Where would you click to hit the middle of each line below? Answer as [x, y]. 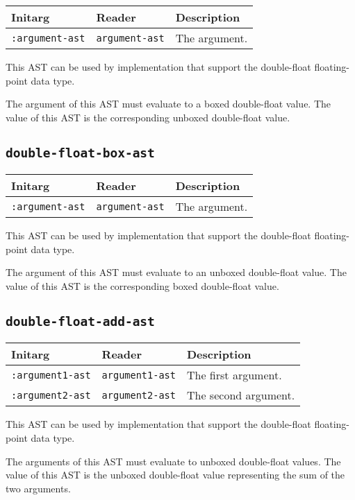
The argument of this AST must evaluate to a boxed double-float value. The [168, 104]
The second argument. [241, 395]
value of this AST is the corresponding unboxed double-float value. [148, 117]
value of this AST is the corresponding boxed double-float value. [142, 285]
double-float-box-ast [80, 153]
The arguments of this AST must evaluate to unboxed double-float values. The [173, 461]
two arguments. [38, 488]
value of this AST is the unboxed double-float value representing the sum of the [175, 475]
